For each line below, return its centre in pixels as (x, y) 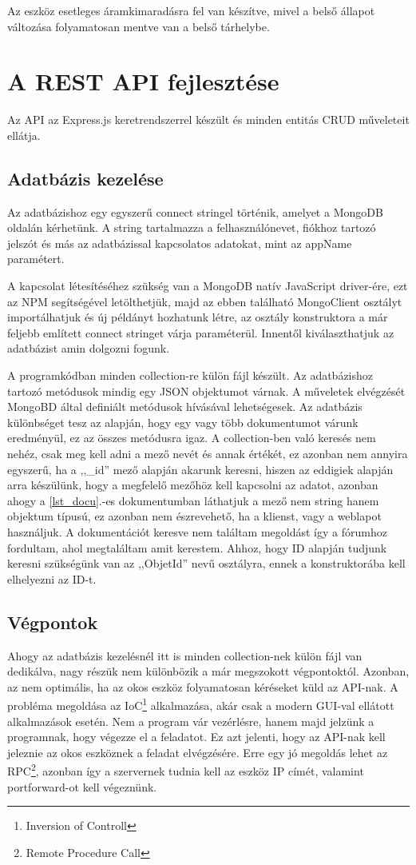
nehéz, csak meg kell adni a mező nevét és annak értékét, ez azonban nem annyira (208, 454)
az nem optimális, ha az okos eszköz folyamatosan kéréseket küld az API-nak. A (203, 686)
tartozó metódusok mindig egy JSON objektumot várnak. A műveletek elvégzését (206, 391)
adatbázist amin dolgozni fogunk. (89, 348)
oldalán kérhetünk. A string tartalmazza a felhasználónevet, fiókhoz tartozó (192, 227)
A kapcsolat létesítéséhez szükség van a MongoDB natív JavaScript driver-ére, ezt (208, 286)
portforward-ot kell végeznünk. (82, 786)
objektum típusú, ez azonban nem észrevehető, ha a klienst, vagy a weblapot (194, 516)
